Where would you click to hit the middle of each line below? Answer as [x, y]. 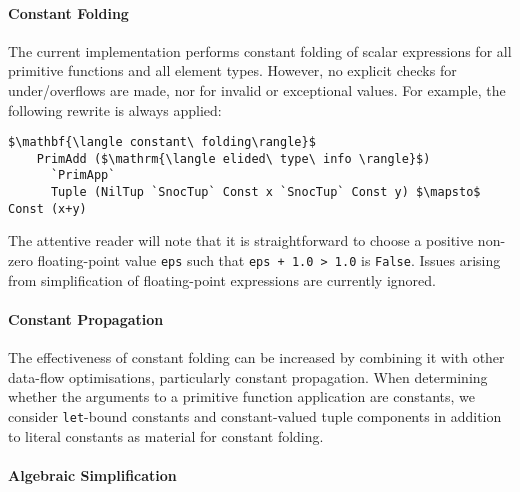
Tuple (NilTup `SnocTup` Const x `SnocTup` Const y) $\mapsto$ [265, 192]
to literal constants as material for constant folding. [166, 435]
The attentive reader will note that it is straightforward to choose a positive [241, 240]
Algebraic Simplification [92, 474]
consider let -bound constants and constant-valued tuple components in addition [255, 415]
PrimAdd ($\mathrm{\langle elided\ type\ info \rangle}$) [233, 158]
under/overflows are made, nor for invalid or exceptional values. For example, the [257, 89]
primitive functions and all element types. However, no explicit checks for [232, 70]
